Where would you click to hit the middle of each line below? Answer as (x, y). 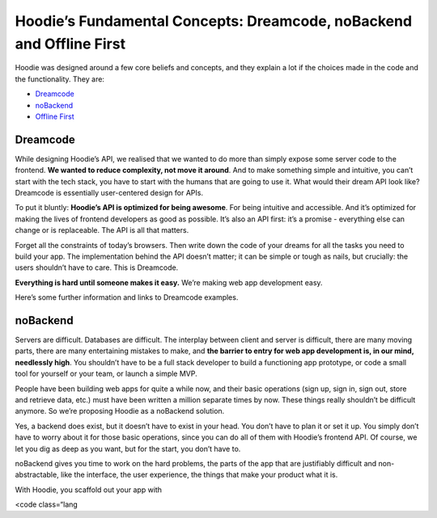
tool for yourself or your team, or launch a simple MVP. (106, 374)
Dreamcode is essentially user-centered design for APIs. (109, 192)
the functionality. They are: (60, 79)
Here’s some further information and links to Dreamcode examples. (127, 297)
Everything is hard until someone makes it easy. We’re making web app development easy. (169, 282)
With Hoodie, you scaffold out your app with (88, 490)
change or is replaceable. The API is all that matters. (102, 230)
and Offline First (70, 44)
